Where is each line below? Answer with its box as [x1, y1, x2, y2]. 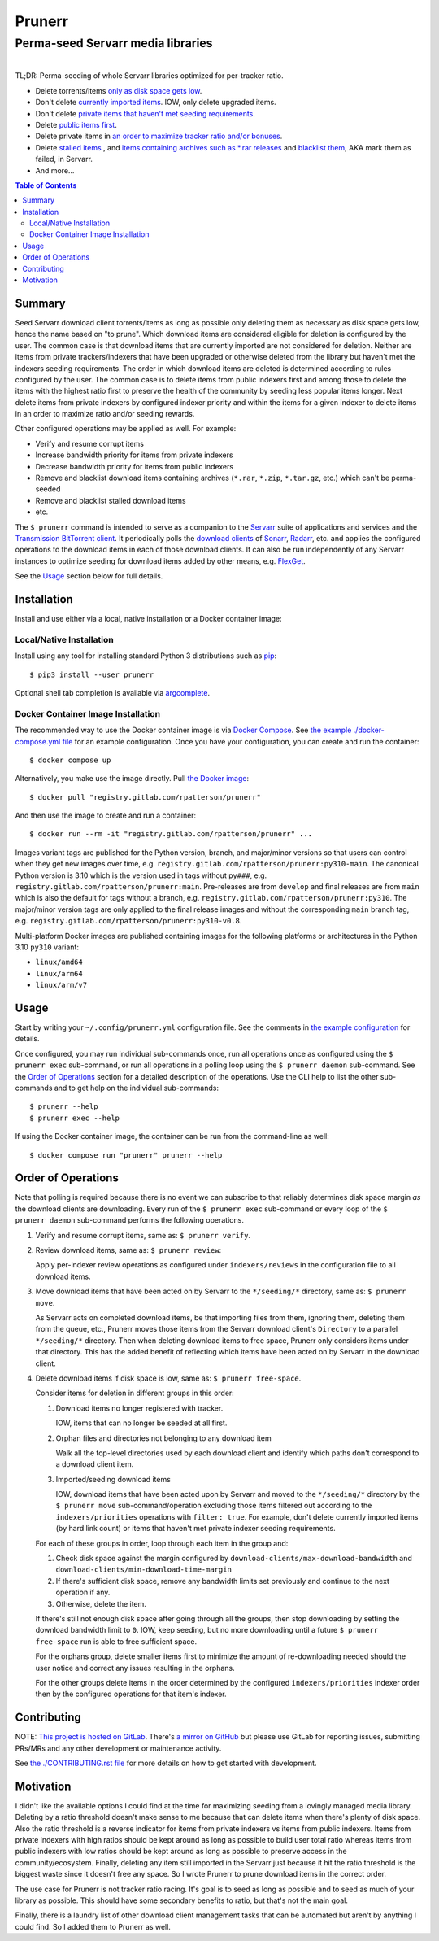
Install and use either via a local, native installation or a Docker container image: [15, 614, 282, 624]
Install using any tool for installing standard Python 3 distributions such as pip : [15, 651, 277, 661]
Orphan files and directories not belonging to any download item [55, 1433, 272, 1443]
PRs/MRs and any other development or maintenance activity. [15, 1743, 222, 1753]
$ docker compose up [29, 755, 111, 765]
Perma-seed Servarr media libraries [15, 36, 213, 50]
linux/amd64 [35, 957, 83, 967]
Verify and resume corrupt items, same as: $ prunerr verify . [35, 1230, 251, 1240]
